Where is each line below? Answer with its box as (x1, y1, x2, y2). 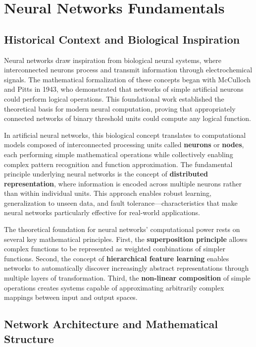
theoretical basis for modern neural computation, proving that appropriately (4, 103, 236, 114)
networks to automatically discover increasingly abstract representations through (4, 263, 249, 273)
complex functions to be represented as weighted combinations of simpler (4, 243, 225, 254)
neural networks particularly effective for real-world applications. (4, 207, 200, 218)
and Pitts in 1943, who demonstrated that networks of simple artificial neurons (4, 84, 244, 94)
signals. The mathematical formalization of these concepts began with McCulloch (4, 74, 251, 84)
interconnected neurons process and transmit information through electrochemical (4, 64, 253, 75)
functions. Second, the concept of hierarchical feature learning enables (4, 253, 229, 263)
